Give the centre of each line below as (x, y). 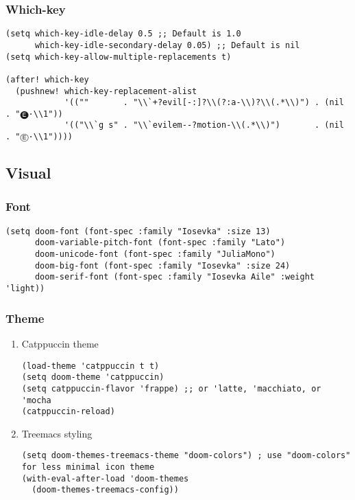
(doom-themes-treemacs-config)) (105, 490)
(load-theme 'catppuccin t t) (90, 366)
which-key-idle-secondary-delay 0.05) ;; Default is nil (167, 45)
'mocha (36, 400)
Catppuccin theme (60, 343)
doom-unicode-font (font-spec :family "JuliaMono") (155, 254)
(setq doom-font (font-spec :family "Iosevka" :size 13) (138, 231)
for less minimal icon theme (88, 467)
